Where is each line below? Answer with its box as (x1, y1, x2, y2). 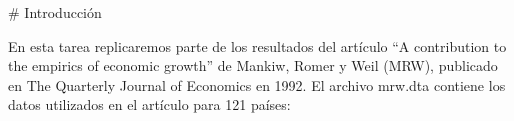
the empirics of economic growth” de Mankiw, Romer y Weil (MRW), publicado (8, 55, 498, 76)
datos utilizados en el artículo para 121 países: (8, 94, 291, 115)
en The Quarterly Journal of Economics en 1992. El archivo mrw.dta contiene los (8, 74, 506, 95)
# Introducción (8, 2, 102, 22)
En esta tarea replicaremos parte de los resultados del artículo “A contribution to (8, 35, 507, 56)
